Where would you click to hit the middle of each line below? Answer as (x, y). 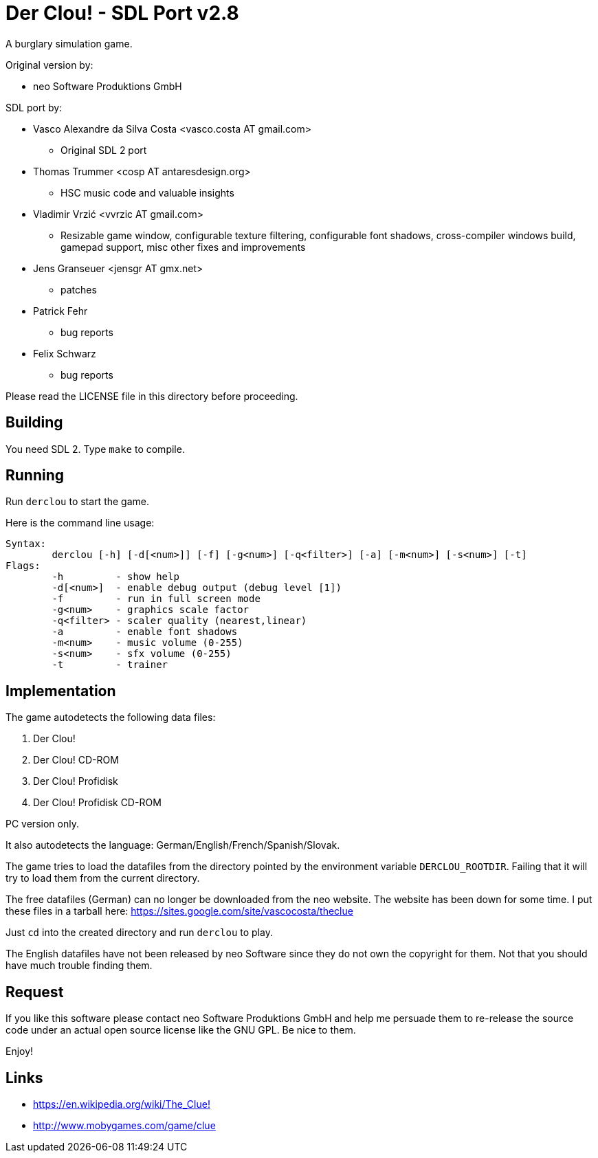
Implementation (61, 691)
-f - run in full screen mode (156, 599)
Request (35, 992)
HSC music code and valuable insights (147, 192)
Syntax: (26, 544)
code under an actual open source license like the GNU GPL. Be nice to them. (181, 1030)
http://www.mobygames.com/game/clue (124, 1125)
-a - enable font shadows (145, 632)
